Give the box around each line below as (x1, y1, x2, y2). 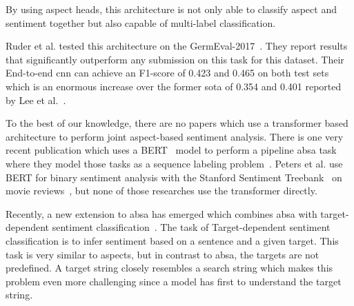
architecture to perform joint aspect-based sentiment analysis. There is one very (6, 129, 344, 143)
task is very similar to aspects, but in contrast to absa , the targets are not (6, 247, 319, 261)
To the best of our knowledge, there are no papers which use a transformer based (6, 116, 348, 130)
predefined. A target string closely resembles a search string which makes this (6, 261, 333, 275)
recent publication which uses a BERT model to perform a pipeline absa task (6, 143, 337, 157)
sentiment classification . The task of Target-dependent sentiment (52, 220, 331, 234)
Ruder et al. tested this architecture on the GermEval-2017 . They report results (6, 39, 348, 53)
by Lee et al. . (6, 92, 66, 107)
